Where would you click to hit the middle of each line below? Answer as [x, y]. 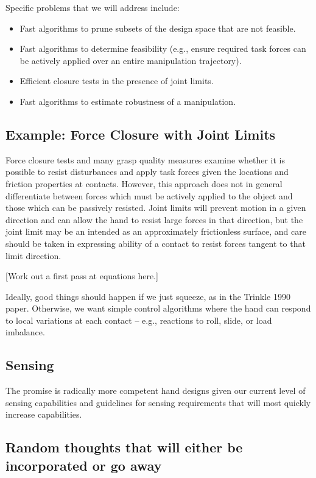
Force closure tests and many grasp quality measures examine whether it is [145, 159]
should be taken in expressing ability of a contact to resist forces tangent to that [156, 243]
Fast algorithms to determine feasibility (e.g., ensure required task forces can [163, 48]
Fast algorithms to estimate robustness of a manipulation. [128, 101]
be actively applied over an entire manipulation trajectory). [131, 60]
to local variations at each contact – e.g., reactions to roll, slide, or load [139, 320]
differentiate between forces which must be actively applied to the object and [149, 195]
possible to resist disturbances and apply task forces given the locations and [147, 172]
